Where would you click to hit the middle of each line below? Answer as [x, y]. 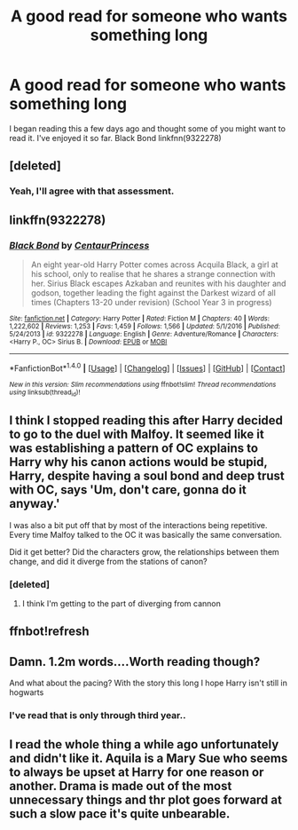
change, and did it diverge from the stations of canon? [108, 561]
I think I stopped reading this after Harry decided [146, 420]
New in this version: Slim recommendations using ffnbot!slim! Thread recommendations [143, 384]
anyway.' [35, 504]
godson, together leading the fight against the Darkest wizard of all [153, 292]
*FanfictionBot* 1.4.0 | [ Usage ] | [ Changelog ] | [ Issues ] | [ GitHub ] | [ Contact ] [147, 368]
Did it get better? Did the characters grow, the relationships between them [144, 551]
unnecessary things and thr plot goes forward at [145, 799]
